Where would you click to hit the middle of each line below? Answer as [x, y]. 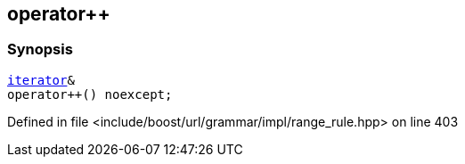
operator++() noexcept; [90, 94]
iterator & [41, 80]
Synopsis [40, 49]
